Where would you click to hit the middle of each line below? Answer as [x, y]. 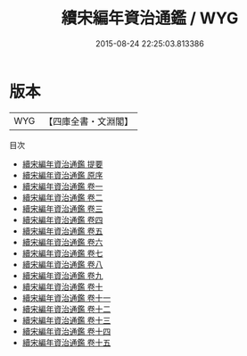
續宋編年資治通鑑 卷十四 [66, 331]
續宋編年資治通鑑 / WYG [150, 18]
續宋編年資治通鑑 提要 [62, 164]
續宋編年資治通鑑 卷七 [62, 253]
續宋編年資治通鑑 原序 [62, 175]
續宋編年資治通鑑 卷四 [62, 219]
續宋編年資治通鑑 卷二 [62, 197]
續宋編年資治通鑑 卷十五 [66, 342]
